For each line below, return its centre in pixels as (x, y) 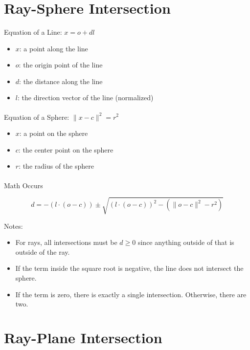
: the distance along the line (61, 81)
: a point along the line (54, 48)
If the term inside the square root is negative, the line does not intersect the (129, 268)
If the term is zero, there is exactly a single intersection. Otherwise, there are (131, 294)
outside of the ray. (43, 252)
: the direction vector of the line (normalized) (85, 98)
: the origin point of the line (61, 65)
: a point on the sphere (54, 133)
